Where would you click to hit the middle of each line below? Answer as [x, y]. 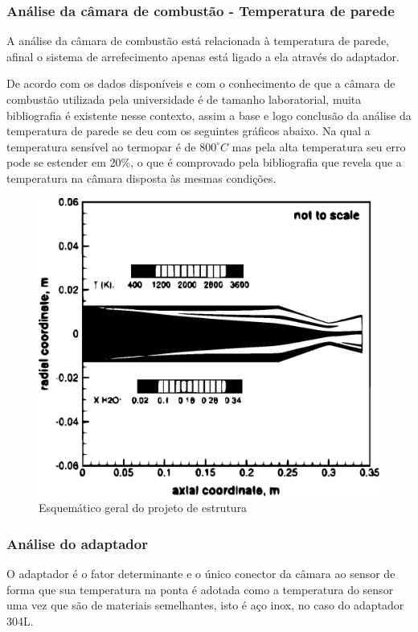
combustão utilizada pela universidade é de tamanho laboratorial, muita [184, 99]
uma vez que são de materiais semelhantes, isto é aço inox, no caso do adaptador [205, 605]
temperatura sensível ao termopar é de [101, 146]
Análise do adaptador [77, 543]
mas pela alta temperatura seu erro [319, 146]
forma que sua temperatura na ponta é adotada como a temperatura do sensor [200, 589]
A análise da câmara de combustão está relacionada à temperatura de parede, [198, 41]
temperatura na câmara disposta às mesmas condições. [141, 178]
